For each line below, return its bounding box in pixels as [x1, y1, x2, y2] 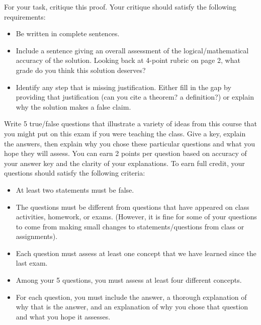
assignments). [16, 231, 58, 241]
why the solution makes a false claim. [16, 101, 131, 112]
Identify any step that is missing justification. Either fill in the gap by [16, 82, 231, 92]
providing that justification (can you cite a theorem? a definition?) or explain [16, 92, 254, 102]
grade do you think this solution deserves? [16, 64, 146, 75]
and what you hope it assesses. [16, 311, 111, 321]
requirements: [4, 11, 46, 22]
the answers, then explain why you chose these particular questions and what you [4, 138, 255, 148]
